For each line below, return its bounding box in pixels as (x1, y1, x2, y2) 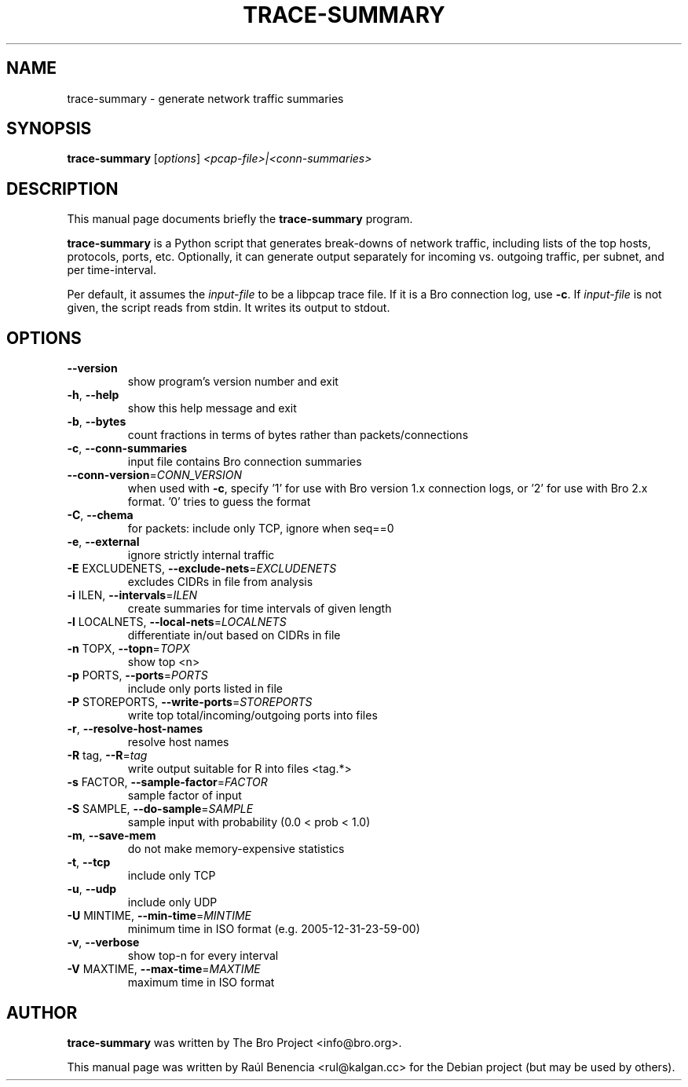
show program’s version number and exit (127, 375, 339, 389)
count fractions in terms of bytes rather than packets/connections (127, 428, 469, 442)
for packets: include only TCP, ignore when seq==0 (127, 522, 394, 536)
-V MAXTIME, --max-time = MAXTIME (67, 962, 261, 976)
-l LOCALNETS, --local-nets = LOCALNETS (67, 615, 287, 629)
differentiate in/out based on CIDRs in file (127, 628, 341, 642)
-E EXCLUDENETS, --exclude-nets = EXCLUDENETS (67, 562, 337, 576)
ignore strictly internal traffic (127, 548, 275, 562)
